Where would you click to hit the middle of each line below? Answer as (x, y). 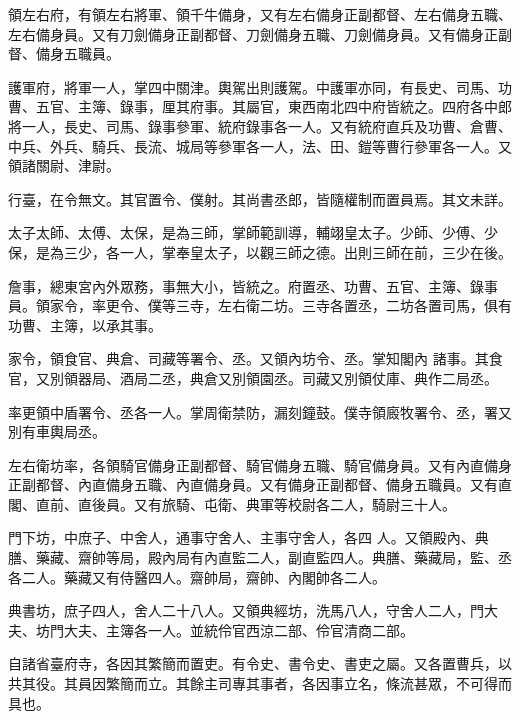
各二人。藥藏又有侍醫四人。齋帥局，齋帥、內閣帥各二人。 (197, 576)
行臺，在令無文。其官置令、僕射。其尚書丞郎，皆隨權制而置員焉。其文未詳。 (260, 198)
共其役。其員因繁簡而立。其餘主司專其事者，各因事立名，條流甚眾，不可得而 (260, 683)
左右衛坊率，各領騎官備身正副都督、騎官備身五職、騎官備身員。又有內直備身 (260, 464)
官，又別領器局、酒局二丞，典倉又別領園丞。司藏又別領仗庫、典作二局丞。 (253, 377)
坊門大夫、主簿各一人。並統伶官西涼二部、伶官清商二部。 (224, 629)
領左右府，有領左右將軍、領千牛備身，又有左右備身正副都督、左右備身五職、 (260, 14)
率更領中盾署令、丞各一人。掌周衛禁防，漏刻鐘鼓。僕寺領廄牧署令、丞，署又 (260, 411)
